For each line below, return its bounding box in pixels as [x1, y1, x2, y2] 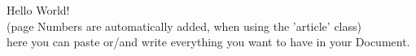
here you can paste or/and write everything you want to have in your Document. [7, 33, 410, 50]
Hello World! [7, 2, 70, 18]
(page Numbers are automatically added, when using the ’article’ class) [7, 17, 361, 34]
